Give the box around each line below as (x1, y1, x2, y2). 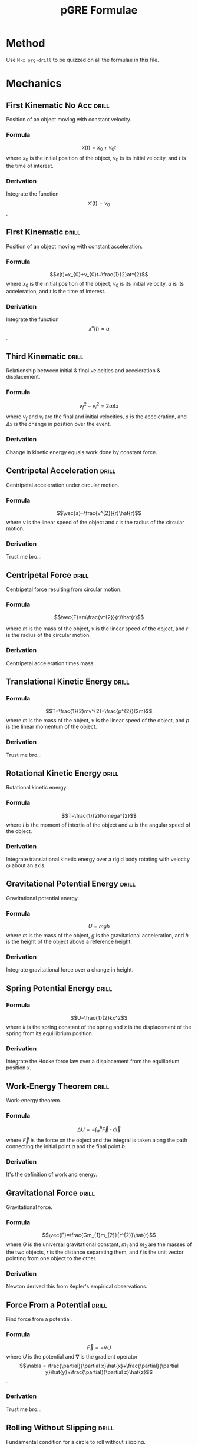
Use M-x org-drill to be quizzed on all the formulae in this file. (6, 56, 159, 63)
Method (6, 37, 45, 50)
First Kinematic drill (6, 227, 81, 237)
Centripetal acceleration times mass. (6, 659, 95, 666)
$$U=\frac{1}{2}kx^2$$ (70, 1015, 128, 1022)
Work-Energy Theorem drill (6, 1081, 110, 1091)
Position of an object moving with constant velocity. (6, 115, 131, 123)
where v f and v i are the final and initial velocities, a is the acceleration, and (6, 413, 187, 421)
